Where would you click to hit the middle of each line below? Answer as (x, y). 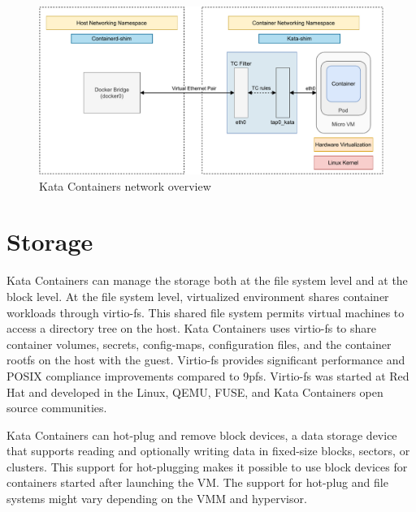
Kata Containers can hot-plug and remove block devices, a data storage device (202, 435)
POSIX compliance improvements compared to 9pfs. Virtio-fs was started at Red (208, 375)
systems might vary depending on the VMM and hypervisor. (157, 499)
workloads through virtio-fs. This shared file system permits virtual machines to (206, 312)
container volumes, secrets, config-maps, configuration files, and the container (199, 344)
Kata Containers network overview (125, 185)
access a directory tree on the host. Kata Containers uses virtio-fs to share (192, 328)
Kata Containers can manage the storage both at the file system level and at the (207, 280)
